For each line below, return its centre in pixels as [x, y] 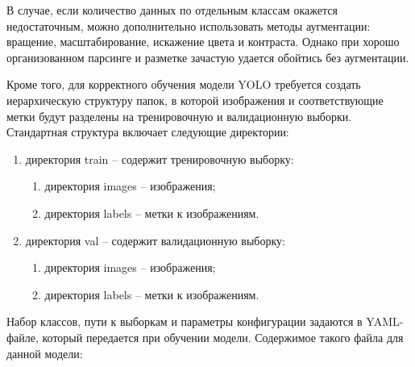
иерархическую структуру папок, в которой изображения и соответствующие [195, 100]
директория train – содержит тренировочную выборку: [160, 158]
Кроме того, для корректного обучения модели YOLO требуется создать [184, 84]
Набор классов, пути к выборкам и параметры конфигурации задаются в [185, 321]
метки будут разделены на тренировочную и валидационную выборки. [179, 116]
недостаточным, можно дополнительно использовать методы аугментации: [189, 25]
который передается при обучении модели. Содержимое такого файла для [223, 337]
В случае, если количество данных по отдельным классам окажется [172, 10]
